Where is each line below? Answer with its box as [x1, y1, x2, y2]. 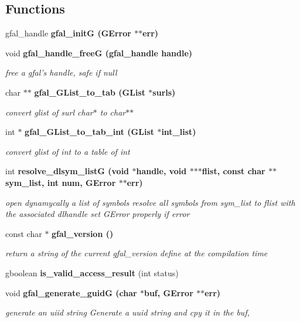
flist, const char [202, 165, 265, 177]
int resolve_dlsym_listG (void [5, 165, 129, 177]
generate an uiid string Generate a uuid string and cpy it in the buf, [5, 306, 250, 318]
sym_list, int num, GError [5, 176, 116, 188]
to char [100, 106, 126, 118]
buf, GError [144, 286, 193, 299]
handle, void [136, 165, 187, 177]
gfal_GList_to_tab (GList [34, 86, 145, 98]
